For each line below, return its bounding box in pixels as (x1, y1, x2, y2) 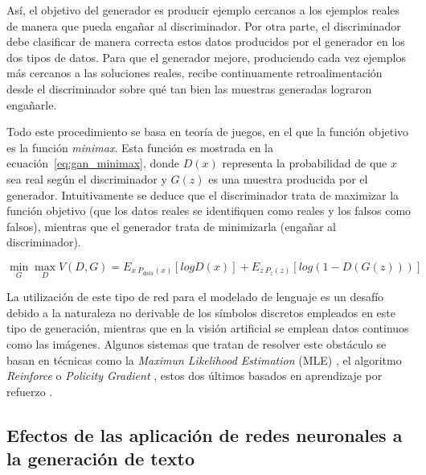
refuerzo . (6, 382, 53, 399)
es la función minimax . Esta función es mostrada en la (6, 138, 274, 155)
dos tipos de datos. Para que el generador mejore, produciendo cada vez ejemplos (6, 48, 406, 65)
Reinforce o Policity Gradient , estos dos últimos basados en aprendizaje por (6, 367, 383, 384)
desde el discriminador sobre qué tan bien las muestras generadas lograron (6, 80, 372, 97)
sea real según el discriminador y (6, 170, 167, 187)
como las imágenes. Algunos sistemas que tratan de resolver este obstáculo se (6, 335, 387, 352)
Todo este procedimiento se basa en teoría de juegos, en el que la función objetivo (6, 123, 409, 140)
